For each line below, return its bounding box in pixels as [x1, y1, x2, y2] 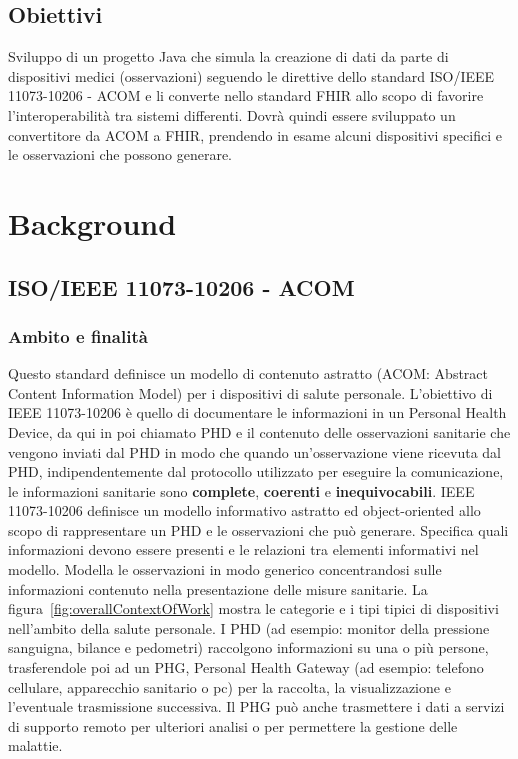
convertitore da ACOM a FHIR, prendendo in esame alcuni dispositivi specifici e [8, 124, 502, 145]
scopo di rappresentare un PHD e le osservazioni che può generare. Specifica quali [8, 519, 509, 540]
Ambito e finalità [8, 323, 148, 348]
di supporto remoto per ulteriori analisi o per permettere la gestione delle [8, 715, 458, 736]
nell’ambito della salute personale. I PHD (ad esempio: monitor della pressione [8, 617, 490, 638]
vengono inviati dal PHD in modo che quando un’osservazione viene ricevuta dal [8, 441, 501, 462]
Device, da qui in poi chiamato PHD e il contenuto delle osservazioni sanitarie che [8, 421, 511, 442]
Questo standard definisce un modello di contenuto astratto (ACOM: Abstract [8, 363, 489, 384]
